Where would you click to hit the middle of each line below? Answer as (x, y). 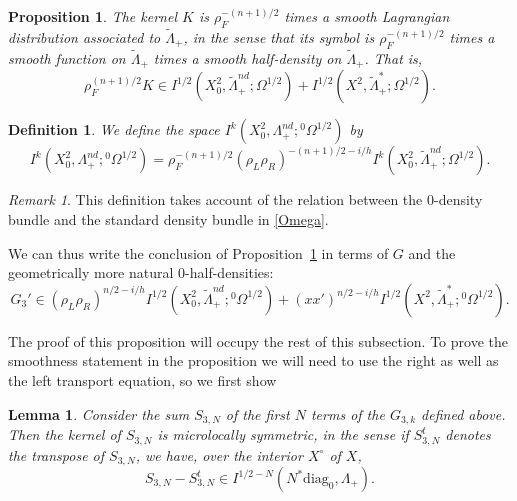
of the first (257, 413)
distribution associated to (84, 37)
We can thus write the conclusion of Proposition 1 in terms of (198, 252)
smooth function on (67, 58)
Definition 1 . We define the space (114, 129)
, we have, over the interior (219, 454)
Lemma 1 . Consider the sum (99, 413)
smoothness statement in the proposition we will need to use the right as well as (253, 360)
